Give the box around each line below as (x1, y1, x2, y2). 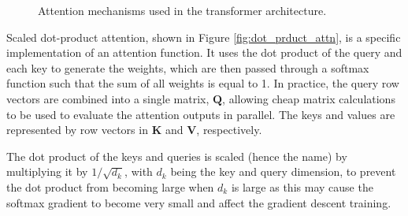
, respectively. (196, 121, 262, 138)
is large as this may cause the (231, 178, 373, 195)
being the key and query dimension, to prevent (170, 163, 396, 180)
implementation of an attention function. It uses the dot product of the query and (6, 44, 402, 61)
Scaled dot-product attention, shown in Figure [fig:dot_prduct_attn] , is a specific (6, 28, 401, 45)
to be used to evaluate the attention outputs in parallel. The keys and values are (6, 106, 395, 122)
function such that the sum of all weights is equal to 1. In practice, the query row (6, 75, 399, 91)
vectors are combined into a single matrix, (6, 90, 210, 106)
